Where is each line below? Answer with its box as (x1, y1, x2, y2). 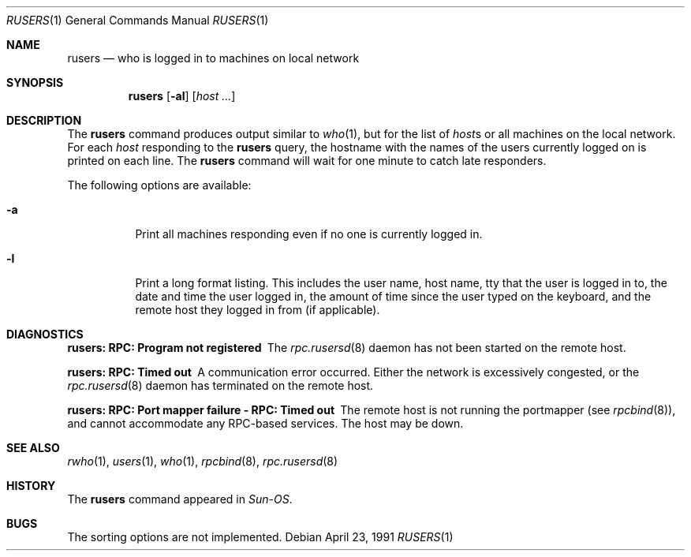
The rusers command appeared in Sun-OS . (67, 492, 293, 506)
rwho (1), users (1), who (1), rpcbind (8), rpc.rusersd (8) (67, 454, 338, 468)
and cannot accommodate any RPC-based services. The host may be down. (67, 417, 464, 430)
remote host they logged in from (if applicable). (135, 303, 380, 316)
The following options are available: (67, 178, 252, 192)
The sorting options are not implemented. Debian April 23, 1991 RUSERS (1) (67, 530, 454, 544)
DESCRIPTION (6, 114, 82, 127)
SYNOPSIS (6, 76, 64, 89)
